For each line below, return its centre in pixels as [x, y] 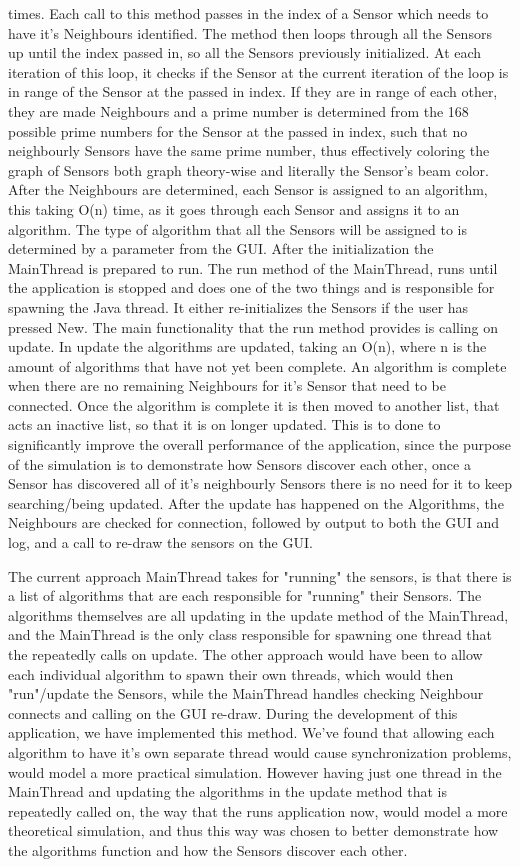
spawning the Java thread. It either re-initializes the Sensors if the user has [238, 306]
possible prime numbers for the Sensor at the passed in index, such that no [238, 130]
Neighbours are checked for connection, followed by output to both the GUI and [254, 522]
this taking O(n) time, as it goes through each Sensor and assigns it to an [234, 208]
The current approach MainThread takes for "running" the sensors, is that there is [260, 575]
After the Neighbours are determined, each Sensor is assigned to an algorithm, [248, 189]
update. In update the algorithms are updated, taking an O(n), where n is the [247, 346]
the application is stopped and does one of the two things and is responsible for [251, 287]
